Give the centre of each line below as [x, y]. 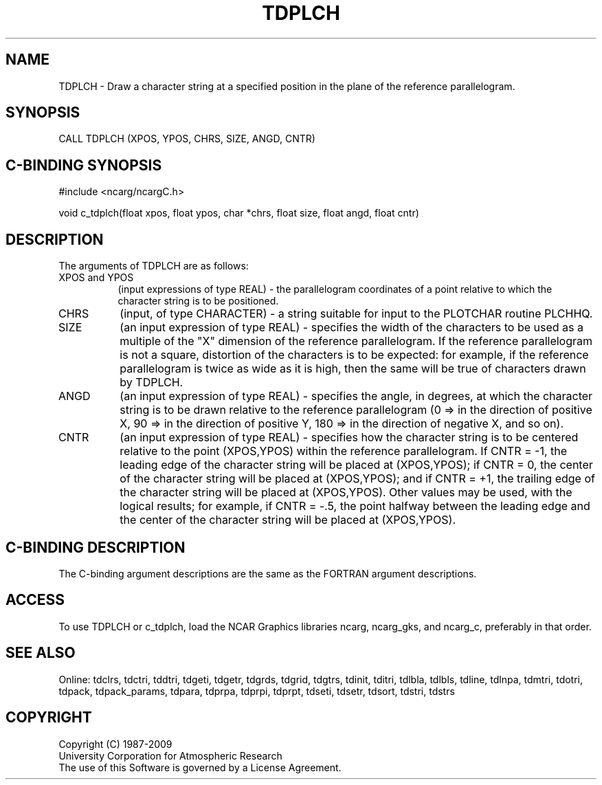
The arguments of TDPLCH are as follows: [154, 266]
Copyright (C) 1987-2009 [115, 744]
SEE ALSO [41, 653]
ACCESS [35, 600]
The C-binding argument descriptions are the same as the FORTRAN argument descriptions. [268, 573]
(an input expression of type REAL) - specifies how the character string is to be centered [349, 438]
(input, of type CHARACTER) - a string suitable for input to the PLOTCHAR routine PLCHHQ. [356, 314]
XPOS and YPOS [96, 278]
